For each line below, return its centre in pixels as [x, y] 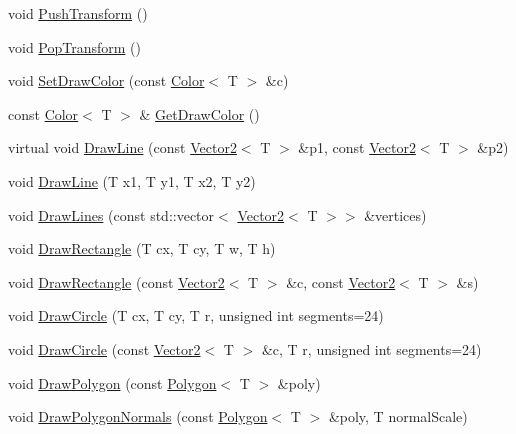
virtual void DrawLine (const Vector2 [122, 147]
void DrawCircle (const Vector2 [104, 348]
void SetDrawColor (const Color [106, 80]
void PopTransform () [74, 46]
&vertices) [395, 214]
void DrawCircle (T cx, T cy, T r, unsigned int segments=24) [196, 315]
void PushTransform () [78, 13]
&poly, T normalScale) [398, 416]
